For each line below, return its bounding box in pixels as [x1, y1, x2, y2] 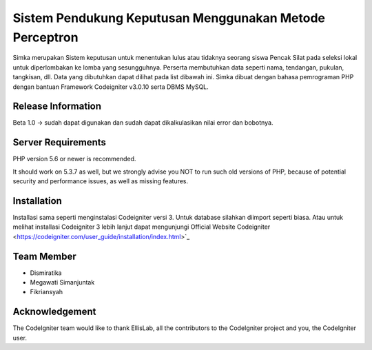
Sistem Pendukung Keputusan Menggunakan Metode [12, 10, 325, 25]
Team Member [12, 250, 76, 262]
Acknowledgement [12, 306, 96, 318]
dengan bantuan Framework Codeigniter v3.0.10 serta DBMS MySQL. [12, 83, 209, 91]
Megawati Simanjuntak [30, 278, 95, 287]
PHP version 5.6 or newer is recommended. [12, 155, 136, 163]
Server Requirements [12, 136, 107, 148]
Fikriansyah [30, 288, 63, 296]
